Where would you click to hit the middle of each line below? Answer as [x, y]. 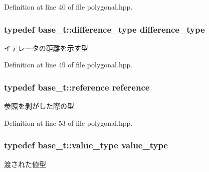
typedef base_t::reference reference [77, 87]
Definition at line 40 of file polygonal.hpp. [68, 7]
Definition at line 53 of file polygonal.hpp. [68, 122]
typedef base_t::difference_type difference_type [104, 29]
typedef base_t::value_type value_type [86, 145]
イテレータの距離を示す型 [46, 48]
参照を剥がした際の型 [39, 106]
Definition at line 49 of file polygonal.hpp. [68, 65]
